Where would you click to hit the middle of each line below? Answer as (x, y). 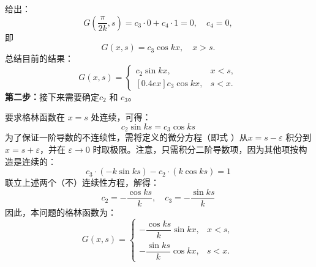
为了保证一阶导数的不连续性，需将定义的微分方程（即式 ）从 (126, 137)
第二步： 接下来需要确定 (52, 96)
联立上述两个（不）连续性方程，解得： (82, 182)
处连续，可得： (121, 117)
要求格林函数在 (35, 117)
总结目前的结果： (39, 58)
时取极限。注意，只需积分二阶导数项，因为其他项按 (196, 149)
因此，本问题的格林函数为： (61, 212)
